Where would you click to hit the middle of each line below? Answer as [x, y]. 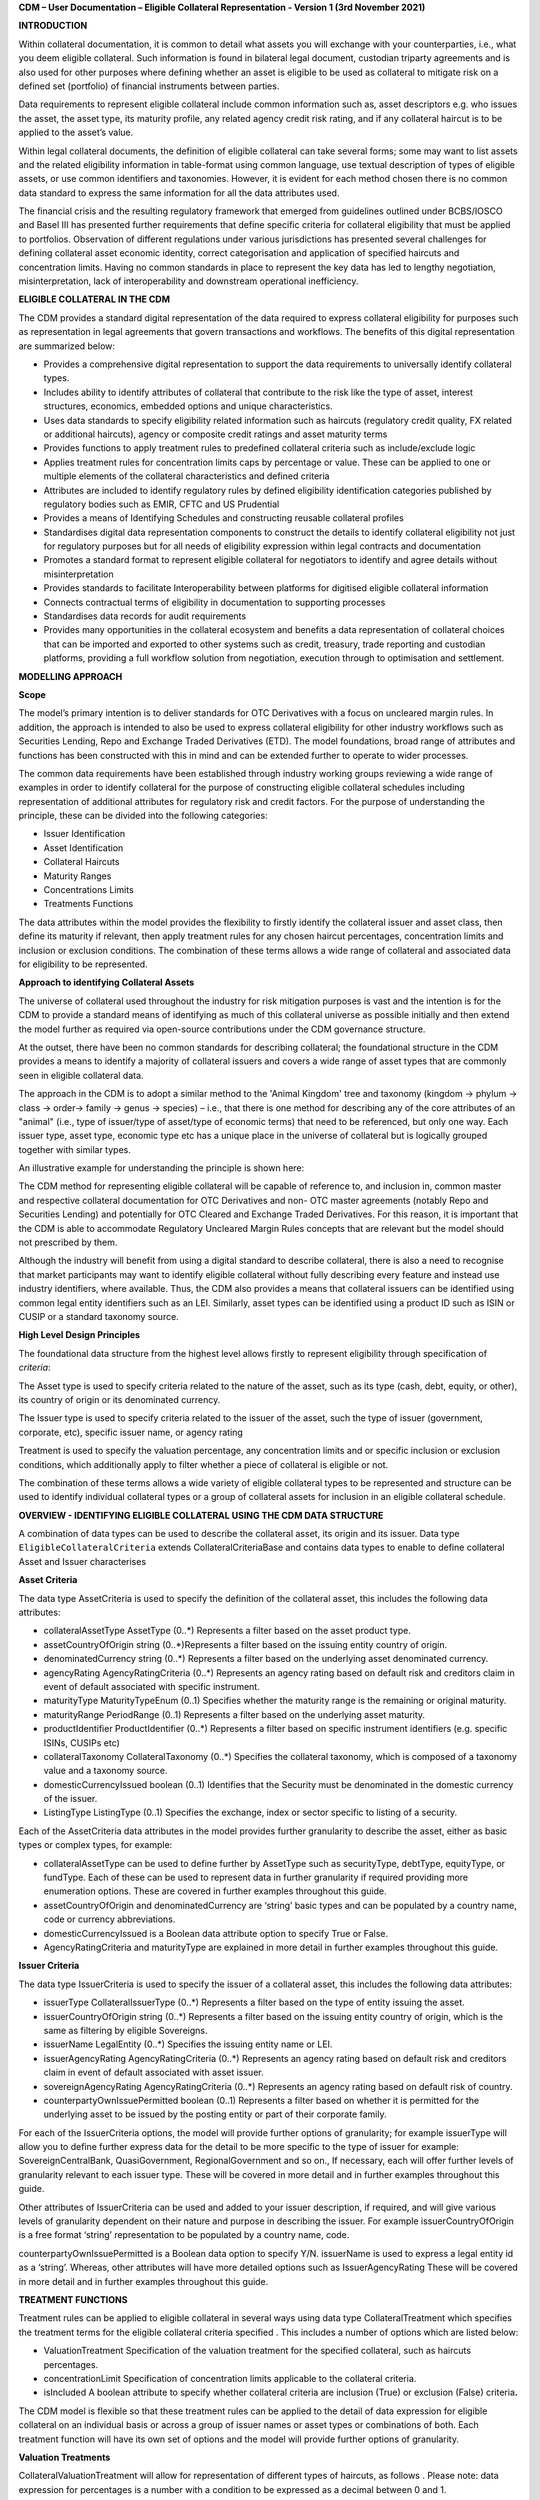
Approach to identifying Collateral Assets [106, 982]
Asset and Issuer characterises [82, 1561]
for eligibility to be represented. [83, 964]
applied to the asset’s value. [76, 132]
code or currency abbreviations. [109, 1919]
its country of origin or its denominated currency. [119, 1399]
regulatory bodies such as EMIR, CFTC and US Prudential [161, 504]
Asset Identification [83, 847]
